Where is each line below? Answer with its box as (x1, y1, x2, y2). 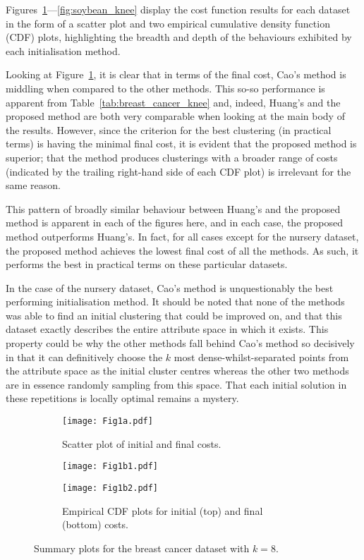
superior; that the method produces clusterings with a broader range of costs (6, 150, 338, 164)
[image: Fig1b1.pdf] (62, 461, 159, 472)
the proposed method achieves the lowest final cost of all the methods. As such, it (6, 243, 359, 257)
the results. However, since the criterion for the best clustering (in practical (6, 122, 332, 137)
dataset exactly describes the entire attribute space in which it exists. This (6, 322, 329, 336)
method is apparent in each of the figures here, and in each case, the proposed (6, 215, 344, 230)
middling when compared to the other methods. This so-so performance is (6, 80, 325, 95)
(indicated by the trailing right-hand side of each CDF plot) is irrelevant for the (6, 164, 351, 178)
